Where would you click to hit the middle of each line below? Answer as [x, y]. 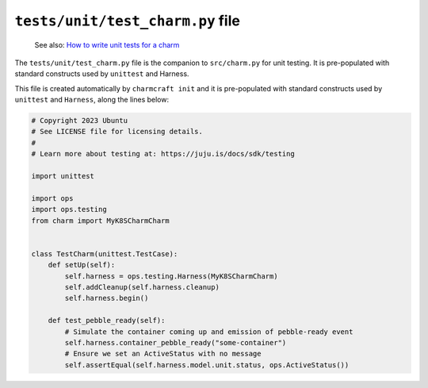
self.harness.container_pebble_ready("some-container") [176, 342]
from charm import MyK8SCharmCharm [100, 221]
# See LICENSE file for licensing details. [117, 132]
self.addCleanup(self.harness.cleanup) [142, 287]
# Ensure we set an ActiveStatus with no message [163, 354]
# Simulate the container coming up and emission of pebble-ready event [209, 332]
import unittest [63, 176]
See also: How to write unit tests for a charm [107, 44]
